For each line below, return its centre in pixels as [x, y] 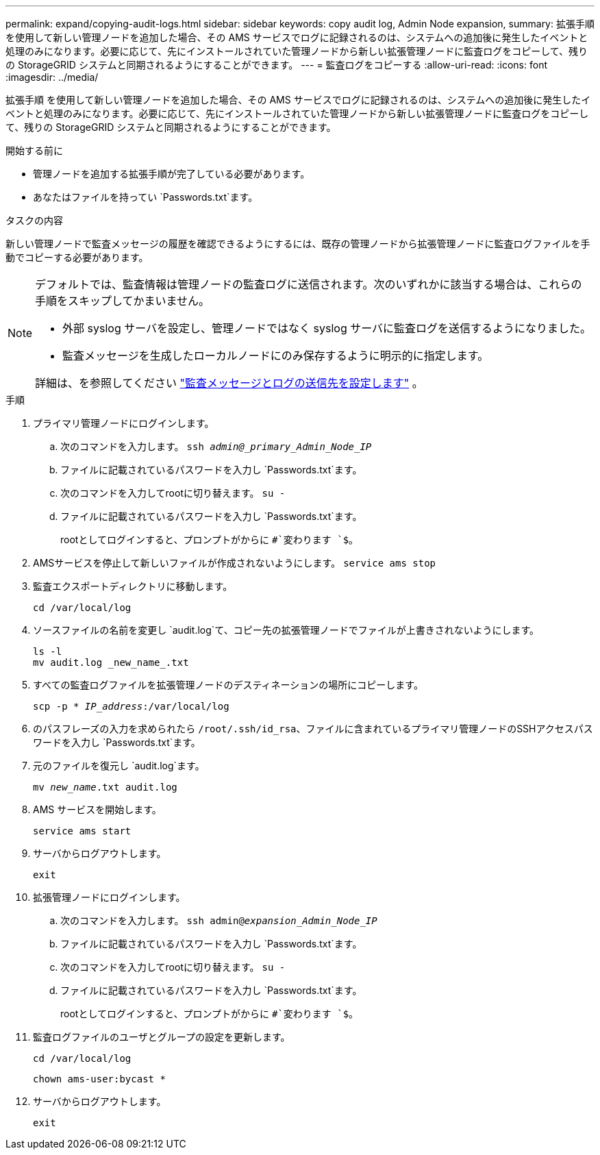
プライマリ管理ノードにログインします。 [124, 423]
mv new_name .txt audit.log [105, 787]
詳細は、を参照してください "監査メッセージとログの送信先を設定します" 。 [229, 383]
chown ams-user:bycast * [99, 1079]
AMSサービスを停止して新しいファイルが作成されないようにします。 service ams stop [234, 563]
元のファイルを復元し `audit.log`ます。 [119, 766]
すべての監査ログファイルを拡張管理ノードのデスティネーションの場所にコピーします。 [228, 685]
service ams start [82, 831]
